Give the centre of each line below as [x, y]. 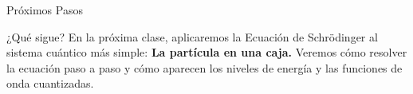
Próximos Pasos [45, 10]
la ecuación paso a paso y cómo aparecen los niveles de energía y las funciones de [205, 67]
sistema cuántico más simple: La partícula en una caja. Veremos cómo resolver [207, 52]
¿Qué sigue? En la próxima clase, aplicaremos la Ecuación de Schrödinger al [192, 36]
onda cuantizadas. [50, 83]
